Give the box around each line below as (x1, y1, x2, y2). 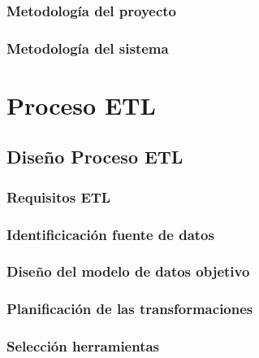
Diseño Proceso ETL (6, 144, 183, 169)
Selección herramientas (6, 336, 160, 356)
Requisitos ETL (6, 186, 111, 207)
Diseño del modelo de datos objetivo (6, 261, 250, 282)
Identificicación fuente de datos (6, 224, 214, 244)
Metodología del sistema (6, 37, 169, 58)
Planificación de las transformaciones (6, 299, 253, 319)
